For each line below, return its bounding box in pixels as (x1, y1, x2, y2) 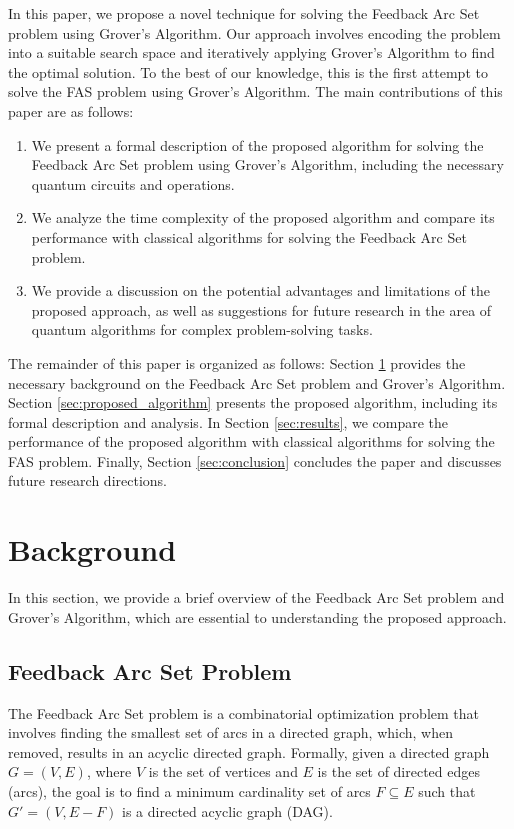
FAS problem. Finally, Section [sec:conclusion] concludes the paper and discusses (8, 450, 502, 471)
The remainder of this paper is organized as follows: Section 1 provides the (8, 352, 466, 373)
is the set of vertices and (148, 761, 298, 782)
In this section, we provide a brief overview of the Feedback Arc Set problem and (8, 587, 505, 608)
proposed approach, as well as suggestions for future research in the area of (31, 299, 492, 320)
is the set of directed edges (317, 761, 481, 782)
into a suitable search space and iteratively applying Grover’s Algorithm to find (8, 42, 495, 63)
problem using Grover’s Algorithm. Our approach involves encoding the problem (8, 22, 501, 43)
